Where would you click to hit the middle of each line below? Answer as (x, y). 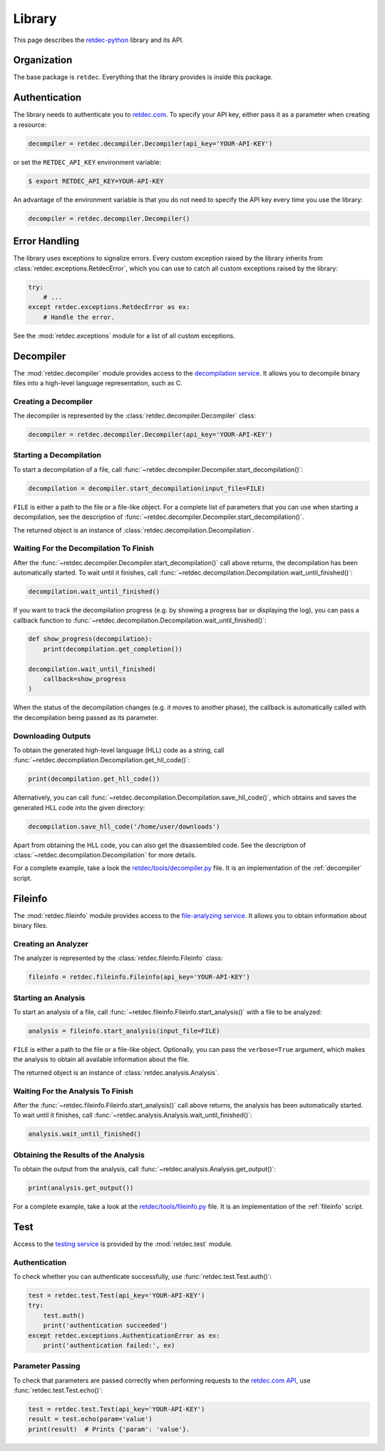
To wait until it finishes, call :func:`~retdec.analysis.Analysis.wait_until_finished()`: (133, 1115)
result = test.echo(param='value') (90, 1419)
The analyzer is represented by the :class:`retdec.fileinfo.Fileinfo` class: (118, 958)
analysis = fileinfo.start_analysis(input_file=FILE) (124, 1031)
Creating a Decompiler (53, 401)
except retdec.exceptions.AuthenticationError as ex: (124, 1335)
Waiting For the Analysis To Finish (73, 1091)
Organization (43, 60)
